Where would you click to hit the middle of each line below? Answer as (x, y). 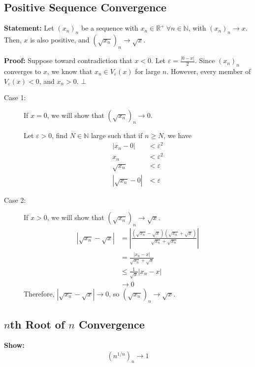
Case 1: (15, 97)
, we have (178, 135)
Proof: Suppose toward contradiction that (68, 60)
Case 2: (15, 200)
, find (60, 135)
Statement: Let (29, 28)
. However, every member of (209, 71)
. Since (205, 60)
